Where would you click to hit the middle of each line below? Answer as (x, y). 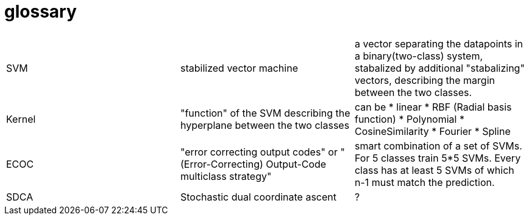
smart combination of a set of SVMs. (438, 146)
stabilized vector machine (239, 68)
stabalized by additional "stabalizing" (439, 68)
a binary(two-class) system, (419, 56)
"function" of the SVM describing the (265, 113)
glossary (41, 12)
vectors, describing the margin (424, 80)
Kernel (21, 119)
